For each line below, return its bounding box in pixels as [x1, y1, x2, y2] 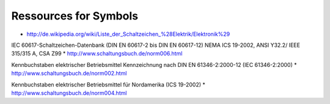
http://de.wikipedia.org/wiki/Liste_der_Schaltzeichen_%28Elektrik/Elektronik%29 [26, 30, 230, 38]
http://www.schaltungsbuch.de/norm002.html [11, 70, 127, 77]
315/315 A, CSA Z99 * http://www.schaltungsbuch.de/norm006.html [11, 50, 183, 57]
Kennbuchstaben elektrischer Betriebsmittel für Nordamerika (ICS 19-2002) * [11, 81, 206, 88]
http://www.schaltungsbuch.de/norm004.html [11, 89, 127, 97]
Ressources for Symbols [11, 9, 139, 23]
